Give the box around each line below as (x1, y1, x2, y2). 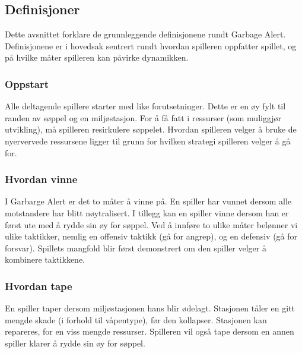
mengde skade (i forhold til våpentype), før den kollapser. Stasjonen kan (5, 313, 267, 326)
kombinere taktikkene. (5, 253, 85, 266)
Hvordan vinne (5, 172, 78, 187)
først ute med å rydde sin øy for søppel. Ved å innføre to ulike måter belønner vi (5, 218, 298, 231)
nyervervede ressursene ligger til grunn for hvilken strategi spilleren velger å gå (5, 134, 291, 147)
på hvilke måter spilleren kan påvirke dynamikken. (5, 51, 189, 64)
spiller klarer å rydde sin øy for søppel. (5, 336, 145, 349)
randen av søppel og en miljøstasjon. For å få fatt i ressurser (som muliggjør (5, 111, 282, 124)
